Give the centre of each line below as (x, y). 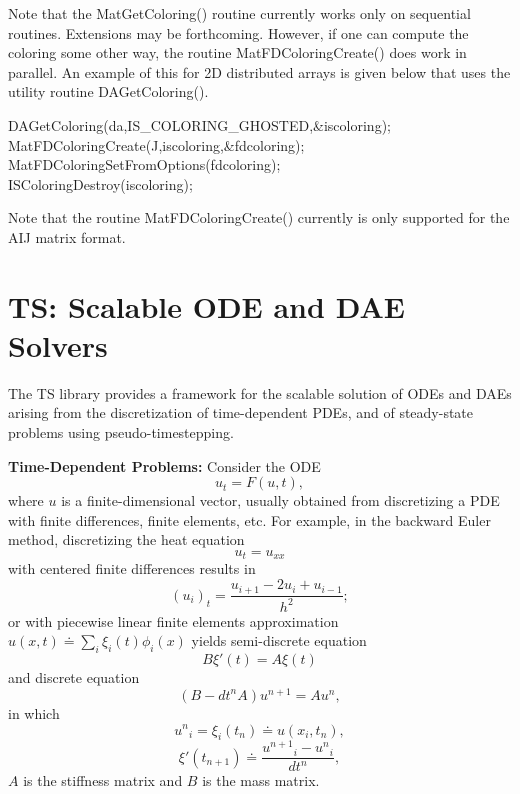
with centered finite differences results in (132, 568)
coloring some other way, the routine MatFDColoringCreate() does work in (237, 52)
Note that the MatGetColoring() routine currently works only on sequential (239, 13)
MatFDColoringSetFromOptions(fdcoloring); (144, 164)
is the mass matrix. (261, 780)
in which (34, 712)
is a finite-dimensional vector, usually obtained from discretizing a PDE (280, 500)
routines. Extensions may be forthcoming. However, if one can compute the (238, 32)
